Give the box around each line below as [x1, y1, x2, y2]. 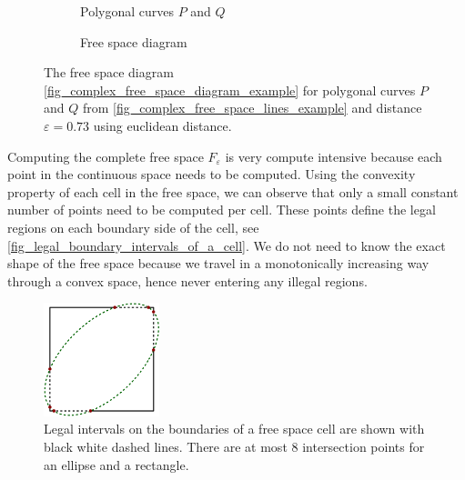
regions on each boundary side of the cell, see [7, 217, 259, 236]
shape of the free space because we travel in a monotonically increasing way [7, 254, 430, 273]
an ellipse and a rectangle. [44, 455, 189, 474]
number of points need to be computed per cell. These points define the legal [7, 200, 436, 219]
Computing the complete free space [7, 146, 204, 165]
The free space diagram [44, 63, 174, 82]
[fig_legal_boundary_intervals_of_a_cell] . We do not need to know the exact [7, 235, 446, 255]
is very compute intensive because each [225, 146, 442, 165]
